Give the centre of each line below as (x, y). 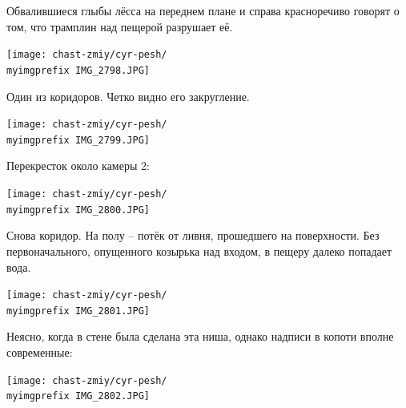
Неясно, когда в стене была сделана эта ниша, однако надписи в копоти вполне (200, 336)
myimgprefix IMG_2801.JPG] (78, 311)
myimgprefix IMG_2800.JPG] (78, 210)
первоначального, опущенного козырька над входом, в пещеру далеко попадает (199, 250)
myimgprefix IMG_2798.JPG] (78, 70)
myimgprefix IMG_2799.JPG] (78, 140)
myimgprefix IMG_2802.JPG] (78, 396)
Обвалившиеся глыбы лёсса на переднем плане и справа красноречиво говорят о (203, 10)
